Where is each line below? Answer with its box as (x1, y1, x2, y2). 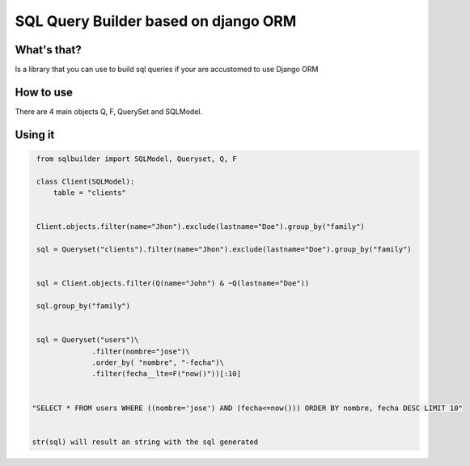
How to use (15, 85, 73, 99)
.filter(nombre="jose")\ (91, 346, 190, 356)
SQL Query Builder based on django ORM (15, 12, 297, 30)
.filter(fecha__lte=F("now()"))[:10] (91, 369, 242, 379)
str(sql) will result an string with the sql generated (32, 437, 259, 447)
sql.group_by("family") (36, 302, 131, 311)
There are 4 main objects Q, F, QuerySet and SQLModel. (15, 106, 202, 116)
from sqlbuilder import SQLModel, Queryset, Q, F (36, 154, 238, 163)
